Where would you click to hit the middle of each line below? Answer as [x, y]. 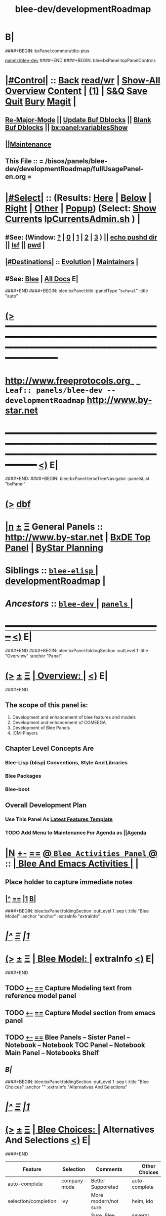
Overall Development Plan [46, 805]
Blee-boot [17, 789]
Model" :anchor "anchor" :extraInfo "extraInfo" [53, 916]
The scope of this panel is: [47, 705]
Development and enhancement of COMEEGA [59, 722]
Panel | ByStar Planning [54, 548]
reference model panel [41, 996]
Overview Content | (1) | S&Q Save [76, 91]
